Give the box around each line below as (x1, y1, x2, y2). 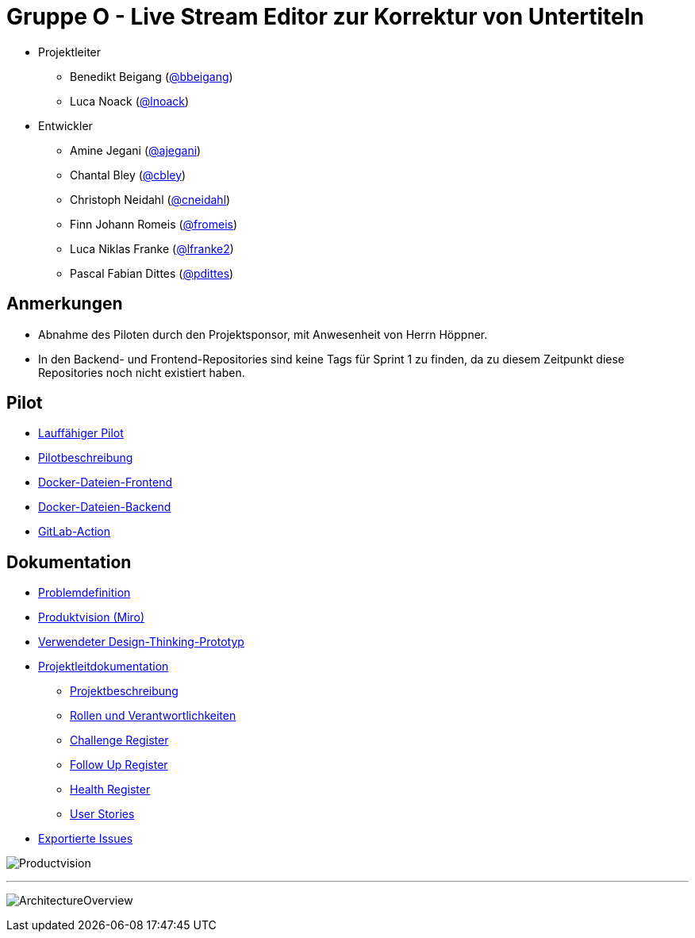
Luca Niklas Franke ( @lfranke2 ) (70, 241, 234, 256)
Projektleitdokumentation (38, 659, 169, 674)
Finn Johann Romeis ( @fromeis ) (70, 217, 238, 231)
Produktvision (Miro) (38, 610, 145, 625)
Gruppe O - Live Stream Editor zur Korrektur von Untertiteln (6, 3, 644, 30)
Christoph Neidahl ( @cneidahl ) (70, 192, 231, 206)
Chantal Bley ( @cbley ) (70, 167, 186, 182)
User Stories (70, 807, 135, 821)
